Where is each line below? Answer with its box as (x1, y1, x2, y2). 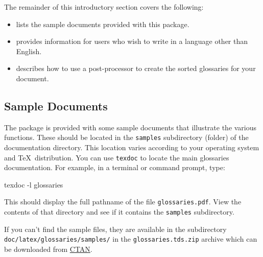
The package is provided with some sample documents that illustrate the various (4, 122, 257, 132)
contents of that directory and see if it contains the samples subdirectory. (4, 206, 234, 217)
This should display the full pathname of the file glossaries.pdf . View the (4, 196, 242, 207)
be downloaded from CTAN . (4, 244, 92, 254)
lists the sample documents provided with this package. (16, 18, 189, 29)
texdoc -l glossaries (4, 179, 63, 190)
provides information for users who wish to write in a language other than (16, 36, 248, 46)
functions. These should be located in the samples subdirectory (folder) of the (4, 132, 249, 143)
